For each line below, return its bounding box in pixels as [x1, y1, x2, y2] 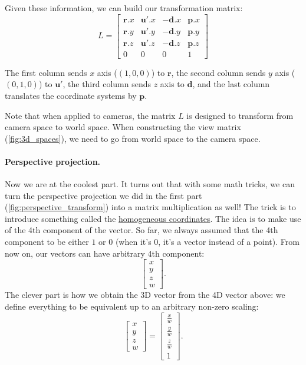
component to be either [5, 235, 89, 248]
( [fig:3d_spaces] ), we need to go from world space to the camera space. [5, 132, 261, 144]
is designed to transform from [186, 109, 294, 121]
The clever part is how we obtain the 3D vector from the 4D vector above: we [5, 288, 285, 301]
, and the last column [192, 78, 270, 90]
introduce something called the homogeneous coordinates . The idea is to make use [5, 212, 301, 224]
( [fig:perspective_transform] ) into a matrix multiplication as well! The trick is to [5, 201, 296, 213]
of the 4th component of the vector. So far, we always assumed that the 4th [5, 224, 278, 236]
